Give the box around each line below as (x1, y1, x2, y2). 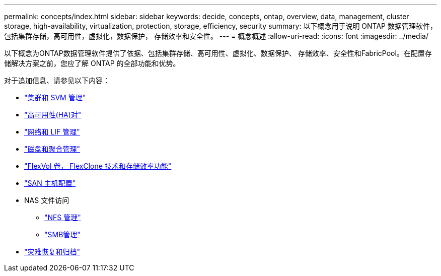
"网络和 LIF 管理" (24, 127, 80, 136)
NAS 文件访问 (24, 196, 69, 204)
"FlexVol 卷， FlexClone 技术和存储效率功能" (24, 162, 172, 170)
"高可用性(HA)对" (24, 110, 82, 119)
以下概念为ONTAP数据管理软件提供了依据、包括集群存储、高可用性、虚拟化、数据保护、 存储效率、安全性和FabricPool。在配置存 (4, 49, 432, 57)
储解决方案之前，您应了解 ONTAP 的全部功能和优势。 (4, 59, 180, 67)
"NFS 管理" (44, 213, 81, 222)
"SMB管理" (44, 230, 81, 239)
